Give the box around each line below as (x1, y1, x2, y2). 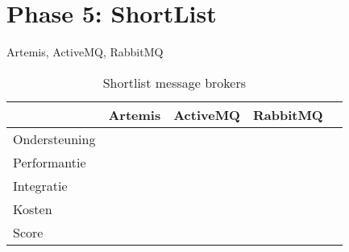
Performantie (13, 152, 86, 171)
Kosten (13, 199, 52, 218)
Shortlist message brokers (102, 72, 247, 92)
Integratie (13, 176, 68, 195)
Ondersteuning (13, 129, 96, 148)
